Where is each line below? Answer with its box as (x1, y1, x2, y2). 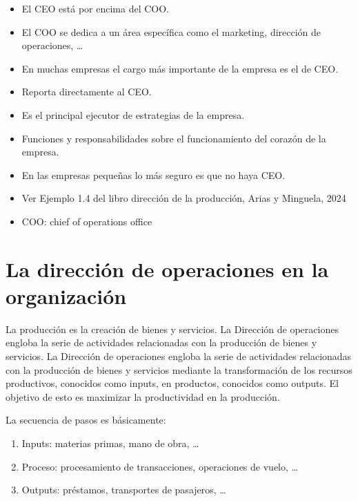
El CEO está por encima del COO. (21, 1, 170, 15)
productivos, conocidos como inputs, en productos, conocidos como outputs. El (6, 376, 339, 390)
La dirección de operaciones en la (6, 254, 329, 283)
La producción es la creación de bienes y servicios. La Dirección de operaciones (6, 321, 339, 336)
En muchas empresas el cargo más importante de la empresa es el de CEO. (21, 61, 339, 75)
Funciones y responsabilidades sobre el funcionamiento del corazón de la (21, 131, 326, 145)
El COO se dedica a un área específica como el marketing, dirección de (21, 24, 321, 39)
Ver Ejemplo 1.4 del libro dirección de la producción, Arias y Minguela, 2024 (21, 191, 346, 205)
